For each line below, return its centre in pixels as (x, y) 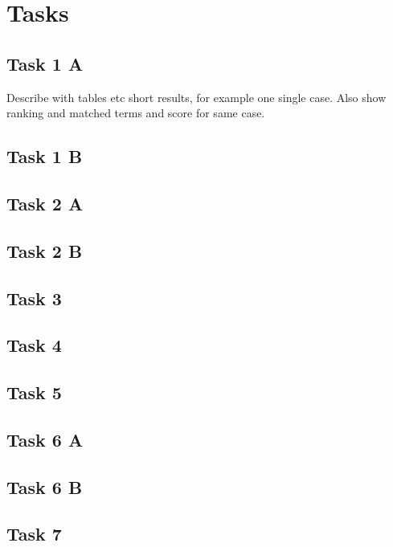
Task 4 (34, 345)
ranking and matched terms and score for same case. (136, 113)
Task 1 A (45, 63)
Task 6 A (45, 439)
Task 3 (34, 298)
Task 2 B (45, 250)
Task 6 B (45, 486)
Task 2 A (45, 203)
